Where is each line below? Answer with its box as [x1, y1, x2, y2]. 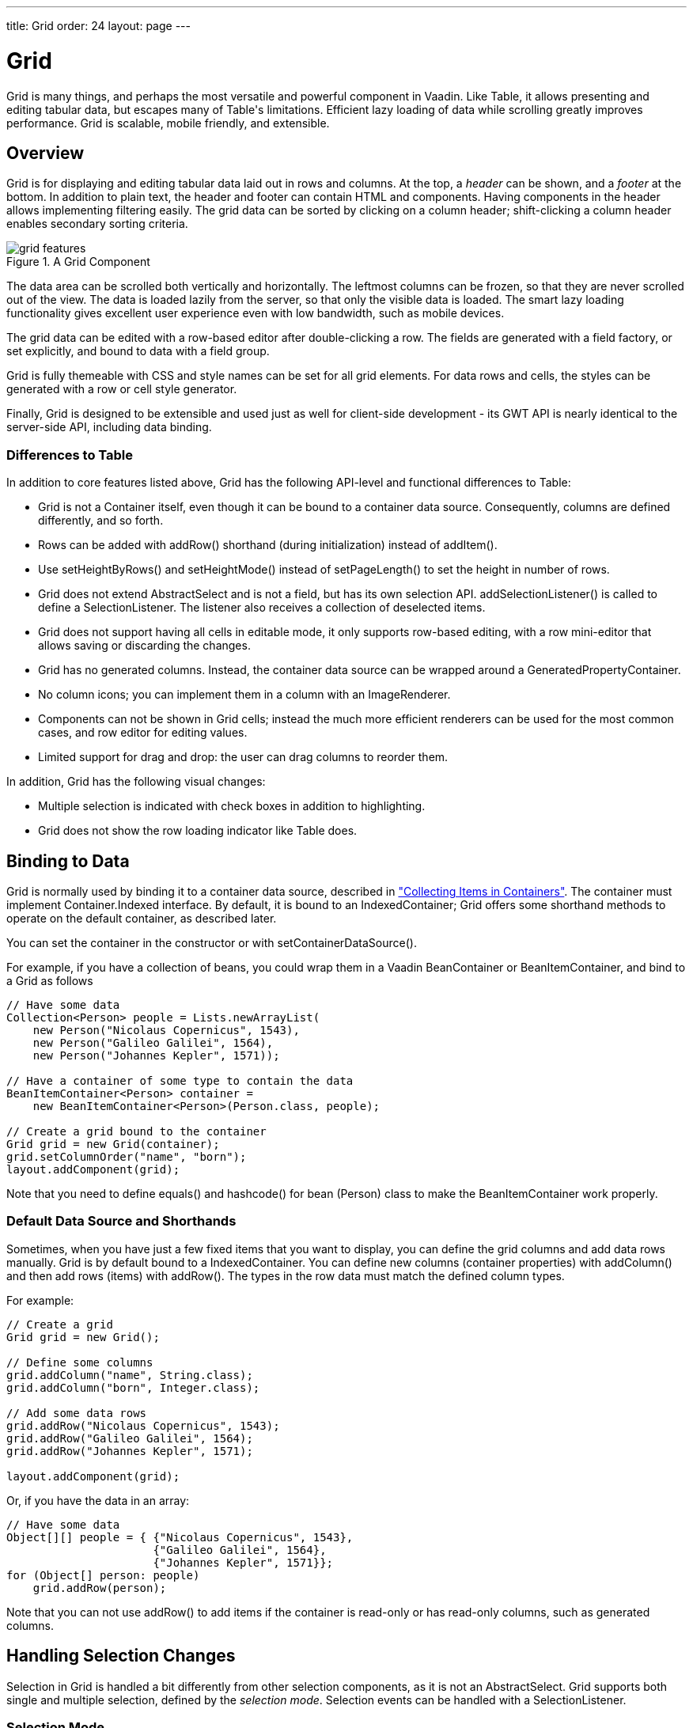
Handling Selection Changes [6, 1646, 236, 1666]
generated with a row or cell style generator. [6, 382, 237, 396]
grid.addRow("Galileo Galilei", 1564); [6, 1431, 253, 1445]
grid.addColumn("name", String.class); [6, 1368, 253, 1381]
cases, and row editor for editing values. [38, 726, 248, 740]
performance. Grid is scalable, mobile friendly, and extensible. [6, 116, 330, 130]
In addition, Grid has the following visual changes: [6, 775, 266, 789]
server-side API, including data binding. [6, 420, 212, 434]
